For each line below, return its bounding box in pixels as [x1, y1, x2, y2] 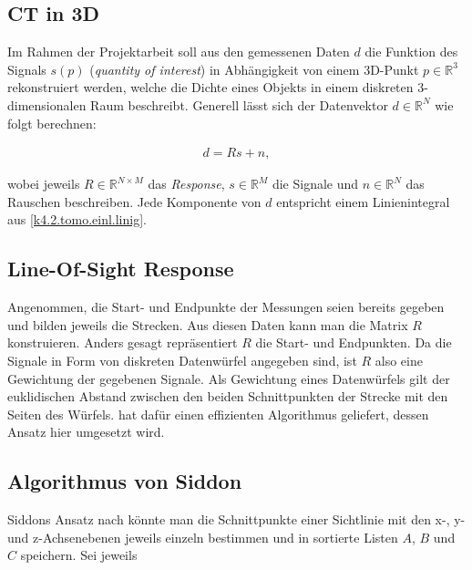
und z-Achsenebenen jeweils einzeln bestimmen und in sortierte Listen [7, 527, 398, 546]
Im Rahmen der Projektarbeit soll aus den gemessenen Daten [7, 42, 350, 61]
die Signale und [272, 174, 359, 193]
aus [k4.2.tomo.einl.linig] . [7, 210, 147, 229]
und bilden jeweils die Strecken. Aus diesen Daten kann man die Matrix [7, 315, 408, 334]
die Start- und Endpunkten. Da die [255, 333, 452, 352]
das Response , [148, 174, 225, 193]
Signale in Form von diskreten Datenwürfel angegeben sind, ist [7, 350, 357, 369]
